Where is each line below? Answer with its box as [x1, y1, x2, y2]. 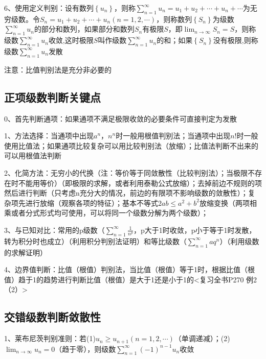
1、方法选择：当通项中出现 [4, 130, 94, 141]
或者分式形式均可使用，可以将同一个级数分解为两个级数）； [11, 207, 208, 218]
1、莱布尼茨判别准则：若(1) [4, 333, 96, 344]
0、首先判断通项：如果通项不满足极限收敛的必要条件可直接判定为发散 [4, 113, 237, 124]
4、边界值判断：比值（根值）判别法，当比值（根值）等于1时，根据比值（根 [4, 264, 255, 275]
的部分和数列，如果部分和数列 [34, 23, 135, 34]
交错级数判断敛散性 [4, 309, 101, 325]
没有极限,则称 [213, 35, 258, 45]
